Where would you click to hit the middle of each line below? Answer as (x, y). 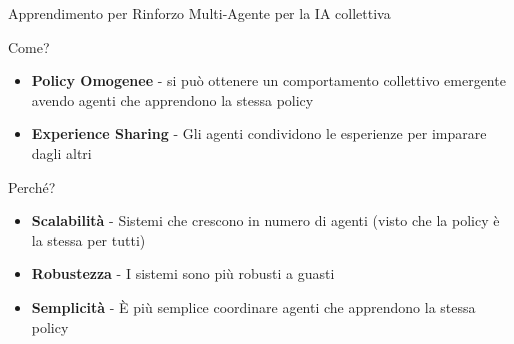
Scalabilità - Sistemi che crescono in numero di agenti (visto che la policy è (265, 220)
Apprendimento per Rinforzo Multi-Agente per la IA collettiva (199, 13)
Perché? (32, 186)
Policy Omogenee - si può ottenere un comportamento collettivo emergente (268, 80)
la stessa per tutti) (88, 239)
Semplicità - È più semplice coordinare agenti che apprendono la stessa (253, 306)
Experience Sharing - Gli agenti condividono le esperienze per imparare (259, 133)
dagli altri (61, 152)
